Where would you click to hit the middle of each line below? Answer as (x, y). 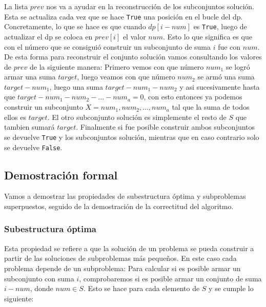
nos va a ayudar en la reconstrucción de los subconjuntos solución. (150, 6)
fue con (229, 46)
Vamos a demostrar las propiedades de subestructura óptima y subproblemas (125, 196)
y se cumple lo (231, 288)
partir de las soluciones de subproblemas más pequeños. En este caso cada (120, 258)
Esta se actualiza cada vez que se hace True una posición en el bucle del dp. (124, 16)
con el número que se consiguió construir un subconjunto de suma (108, 46)
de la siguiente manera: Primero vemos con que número (117, 66)
